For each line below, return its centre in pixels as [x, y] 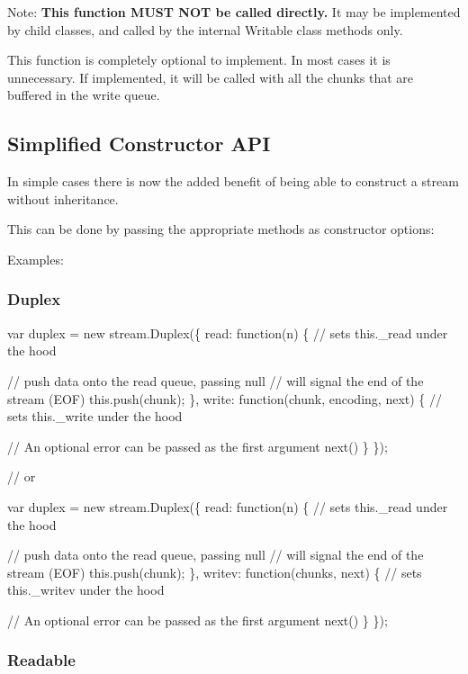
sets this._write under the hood [95, 416]
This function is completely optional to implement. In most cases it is [199, 60]
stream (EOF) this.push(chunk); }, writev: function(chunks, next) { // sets [215, 572]
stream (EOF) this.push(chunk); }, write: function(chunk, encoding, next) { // [225, 398]
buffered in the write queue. [84, 95]
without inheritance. [63, 198]
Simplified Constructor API [139, 144]
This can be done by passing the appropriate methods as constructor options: [221, 229]
